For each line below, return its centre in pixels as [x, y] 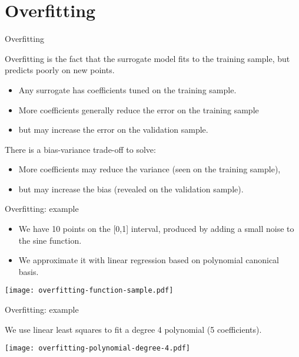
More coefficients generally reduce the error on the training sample [139, 109]
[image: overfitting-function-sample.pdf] [89, 291]
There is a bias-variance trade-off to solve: [80, 149]
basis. [29, 271]
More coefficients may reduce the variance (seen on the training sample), [149, 169]
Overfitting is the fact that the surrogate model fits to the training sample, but [147, 58]
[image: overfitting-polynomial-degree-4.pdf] [97, 348]
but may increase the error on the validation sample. [113, 130]
